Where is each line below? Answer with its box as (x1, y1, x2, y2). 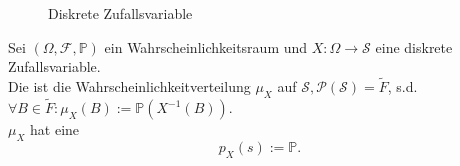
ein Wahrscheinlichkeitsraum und (104, 36, 308, 57)
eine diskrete (375, 36, 453, 57)
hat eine (30, 119, 80, 140)
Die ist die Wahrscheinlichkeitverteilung (8, 76, 251, 96)
